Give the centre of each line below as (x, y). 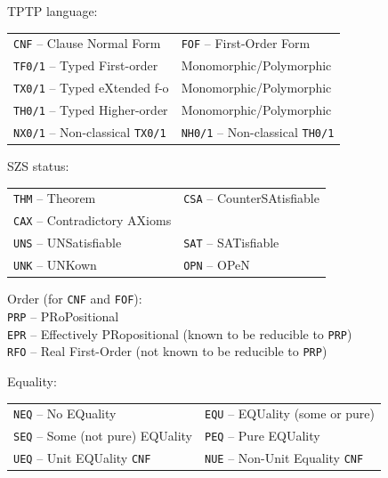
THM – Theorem (55, 198)
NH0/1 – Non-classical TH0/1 (258, 131)
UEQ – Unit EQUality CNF (82, 458)
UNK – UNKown (55, 265)
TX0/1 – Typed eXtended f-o (91, 88)
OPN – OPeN (217, 265)
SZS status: (38, 166)
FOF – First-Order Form (246, 43)
